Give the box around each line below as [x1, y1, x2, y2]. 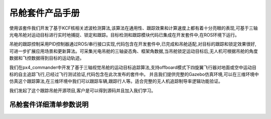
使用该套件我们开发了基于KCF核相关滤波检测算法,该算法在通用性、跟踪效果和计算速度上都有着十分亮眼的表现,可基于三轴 [9, 25, 258, 31]
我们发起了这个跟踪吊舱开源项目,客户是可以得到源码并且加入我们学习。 [9, 87, 156, 93]
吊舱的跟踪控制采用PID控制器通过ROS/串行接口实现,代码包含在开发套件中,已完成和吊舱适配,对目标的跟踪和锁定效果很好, [9, 41, 256, 47]
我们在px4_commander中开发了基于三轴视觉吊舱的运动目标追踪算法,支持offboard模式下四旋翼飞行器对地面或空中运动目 [9, 64, 257, 70]
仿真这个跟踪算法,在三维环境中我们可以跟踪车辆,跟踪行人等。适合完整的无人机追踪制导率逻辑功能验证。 [9, 78, 223, 84]
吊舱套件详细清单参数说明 [9, 100, 89, 109]
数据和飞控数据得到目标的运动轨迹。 [9, 55, 84, 61]
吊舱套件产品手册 [9, 7, 80, 18]
